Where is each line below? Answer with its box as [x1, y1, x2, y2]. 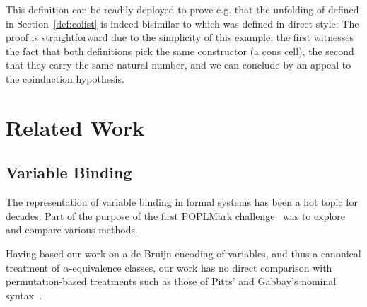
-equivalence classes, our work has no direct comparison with [69, 260, 332, 274]
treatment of [6, 260, 60, 274]
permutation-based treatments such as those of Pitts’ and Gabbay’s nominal [6, 274, 337, 289]
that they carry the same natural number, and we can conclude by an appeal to [6, 57, 351, 72]
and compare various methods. [6, 222, 138, 237]
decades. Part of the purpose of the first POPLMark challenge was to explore [6, 208, 346, 223]
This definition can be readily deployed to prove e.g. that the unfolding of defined [6, 2, 359, 16]
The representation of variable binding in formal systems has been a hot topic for [6, 195, 358, 209]
